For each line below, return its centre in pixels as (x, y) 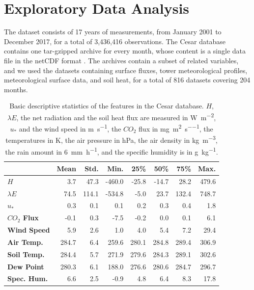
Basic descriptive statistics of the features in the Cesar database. (107, 106)
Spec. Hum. (28, 278)
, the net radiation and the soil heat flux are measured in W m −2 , (116, 116)
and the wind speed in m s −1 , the (70, 128)
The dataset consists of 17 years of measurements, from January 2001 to (113, 32)
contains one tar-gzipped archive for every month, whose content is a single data (125, 51)
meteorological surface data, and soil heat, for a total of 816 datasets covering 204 (127, 80)
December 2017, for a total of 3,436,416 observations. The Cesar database (115, 41)
